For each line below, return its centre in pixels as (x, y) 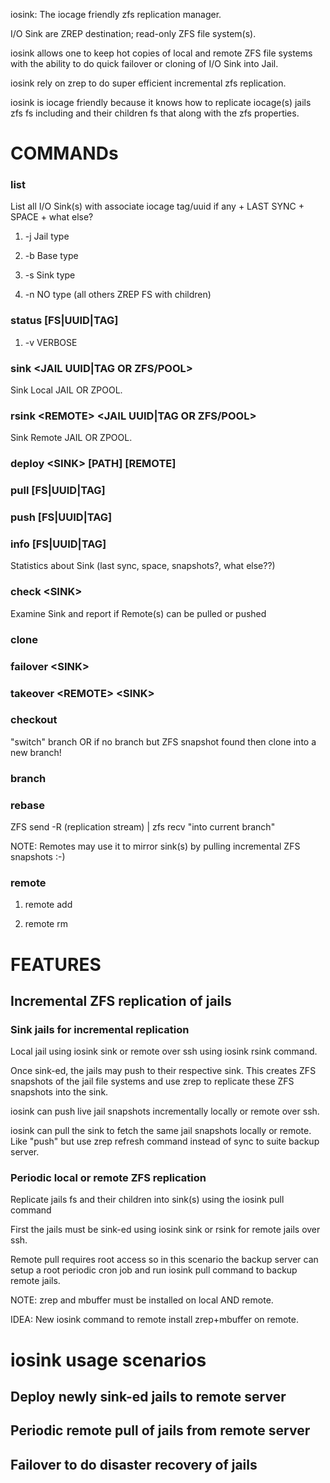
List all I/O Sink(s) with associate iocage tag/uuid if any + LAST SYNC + (157, 206)
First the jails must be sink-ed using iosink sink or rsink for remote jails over (165, 1230)
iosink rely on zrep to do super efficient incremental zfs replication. (148, 83)
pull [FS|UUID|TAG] (58, 491)
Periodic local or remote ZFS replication (108, 1178)
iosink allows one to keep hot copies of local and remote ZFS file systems (161, 53)
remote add (48, 905)
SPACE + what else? (52, 217)
